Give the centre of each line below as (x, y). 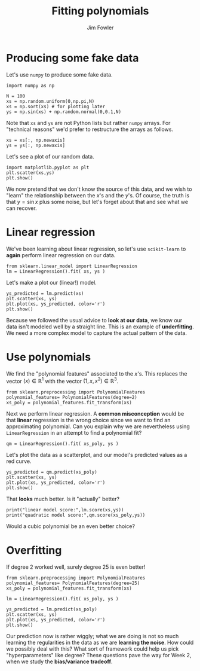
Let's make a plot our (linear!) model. (51, 282)
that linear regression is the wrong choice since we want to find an (88, 420)
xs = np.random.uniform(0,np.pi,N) (50, 101)
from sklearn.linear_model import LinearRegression (72, 266)
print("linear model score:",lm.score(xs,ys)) (65, 510)
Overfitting (34, 550)
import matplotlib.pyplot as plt (48, 167)
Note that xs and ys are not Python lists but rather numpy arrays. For (88, 123)
